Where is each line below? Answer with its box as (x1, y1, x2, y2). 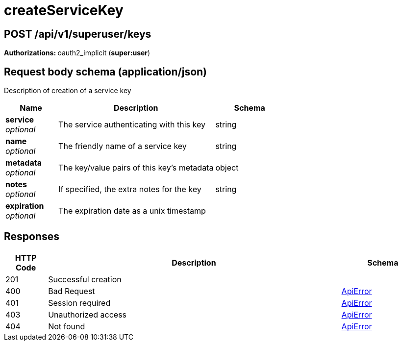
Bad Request (48, 286, 95, 296)
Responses (4, 230, 60, 243)
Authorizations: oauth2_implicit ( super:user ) (4, 49, 151, 57)
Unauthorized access (48, 309, 127, 320)
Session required (48, 297, 111, 308)
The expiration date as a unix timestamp (58, 206, 206, 216)
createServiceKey (4, 2, 124, 19)
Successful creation (48, 274, 122, 284)
